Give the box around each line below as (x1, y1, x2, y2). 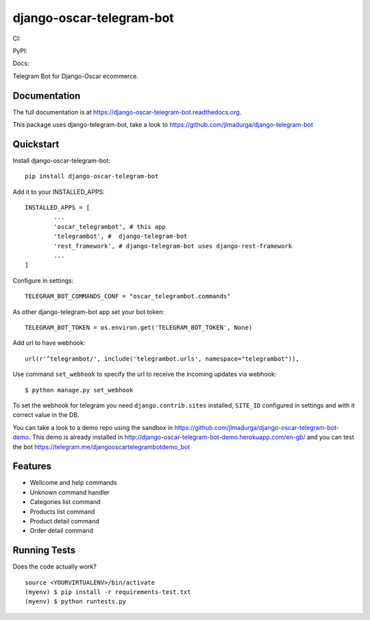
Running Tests (12, 545, 75, 556)
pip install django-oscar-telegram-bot (25, 172, 159, 180)
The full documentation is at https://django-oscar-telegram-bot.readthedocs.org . (12, 108, 242, 116)
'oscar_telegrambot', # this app (53, 223, 166, 230)
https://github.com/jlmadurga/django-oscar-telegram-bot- (174, 423, 339, 431)
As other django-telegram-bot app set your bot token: (12, 307, 164, 315)
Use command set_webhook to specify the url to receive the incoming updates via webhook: (12, 370, 277, 379)
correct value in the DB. (12, 411, 79, 419)
